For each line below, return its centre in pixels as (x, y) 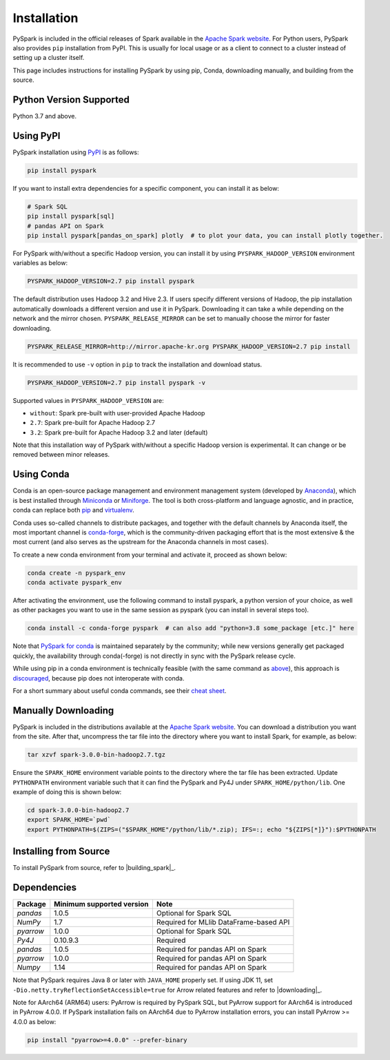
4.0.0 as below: (34, 1021)
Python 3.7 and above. (45, 116)
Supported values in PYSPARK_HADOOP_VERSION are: (89, 400)
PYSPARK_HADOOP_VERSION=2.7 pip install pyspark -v (116, 383)
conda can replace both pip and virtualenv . (73, 510)
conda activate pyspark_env (74, 583)
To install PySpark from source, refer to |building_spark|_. (94, 868)
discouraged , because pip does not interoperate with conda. (99, 678)
